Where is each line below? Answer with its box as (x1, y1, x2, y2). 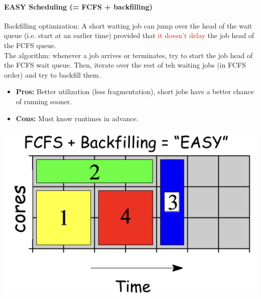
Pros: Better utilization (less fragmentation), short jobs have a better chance (16, 86, 254, 97)
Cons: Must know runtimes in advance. (16, 113, 139, 123)
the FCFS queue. (4, 40, 56, 50)
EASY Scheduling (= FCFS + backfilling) (4, 1, 153, 12)
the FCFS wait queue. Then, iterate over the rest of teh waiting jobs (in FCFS (4, 60, 246, 70)
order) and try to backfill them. (4, 69, 101, 80)
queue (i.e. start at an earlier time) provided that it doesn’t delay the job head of (4, 30, 254, 41)
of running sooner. (16, 96, 72, 106)
